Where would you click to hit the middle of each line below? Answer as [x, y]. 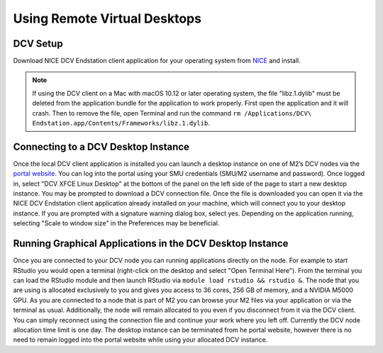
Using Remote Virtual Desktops [107, 18]
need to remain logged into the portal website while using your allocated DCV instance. [140, 340]
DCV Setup [38, 44]
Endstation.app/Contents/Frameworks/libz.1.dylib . [121, 123]
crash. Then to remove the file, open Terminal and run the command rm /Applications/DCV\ [172, 113]
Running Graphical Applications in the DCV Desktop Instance [151, 243]
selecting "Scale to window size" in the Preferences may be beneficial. [116, 223]
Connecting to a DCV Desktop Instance [101, 146]
